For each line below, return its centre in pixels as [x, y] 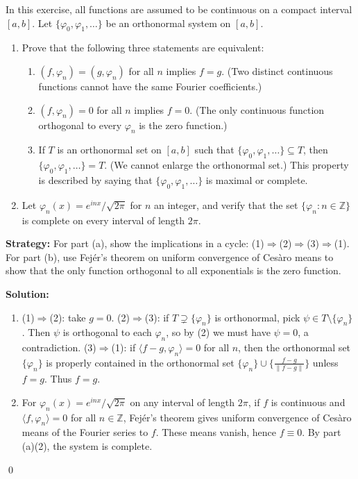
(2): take [68, 317]
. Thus [58, 379]
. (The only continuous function [257, 109]
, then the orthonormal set [295, 347]
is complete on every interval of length [103, 220]
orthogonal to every [80, 125]
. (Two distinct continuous [277, 70]
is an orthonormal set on [109, 150]
